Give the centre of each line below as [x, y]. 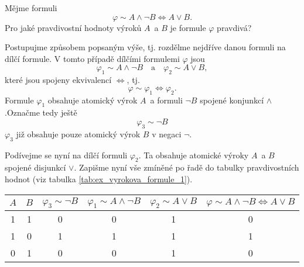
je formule [188, 27]
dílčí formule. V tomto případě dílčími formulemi [92, 58]
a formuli [166, 100]
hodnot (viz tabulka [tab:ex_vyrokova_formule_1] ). [99, 178]
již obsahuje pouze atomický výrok [78, 133]
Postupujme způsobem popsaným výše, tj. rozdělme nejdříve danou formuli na [145, 47]
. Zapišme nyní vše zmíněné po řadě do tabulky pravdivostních [187, 167]
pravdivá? [234, 27]
